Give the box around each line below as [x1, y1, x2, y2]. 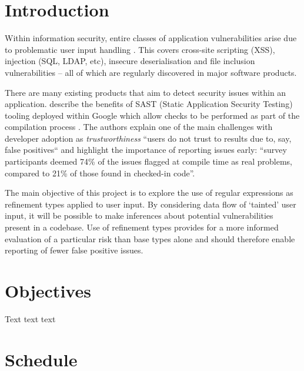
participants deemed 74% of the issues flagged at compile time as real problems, [5, 155, 292, 168]
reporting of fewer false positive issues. [5, 244, 143, 256]
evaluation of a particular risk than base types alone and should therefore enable [5, 232, 295, 245]
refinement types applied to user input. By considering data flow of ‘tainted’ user [5, 198, 296, 210]
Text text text [5, 312, 56, 325]
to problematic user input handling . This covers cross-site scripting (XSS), [5, 43, 275, 55]
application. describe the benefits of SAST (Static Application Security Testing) [5, 98, 293, 110]
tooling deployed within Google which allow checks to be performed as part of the [5, 109, 300, 121]
